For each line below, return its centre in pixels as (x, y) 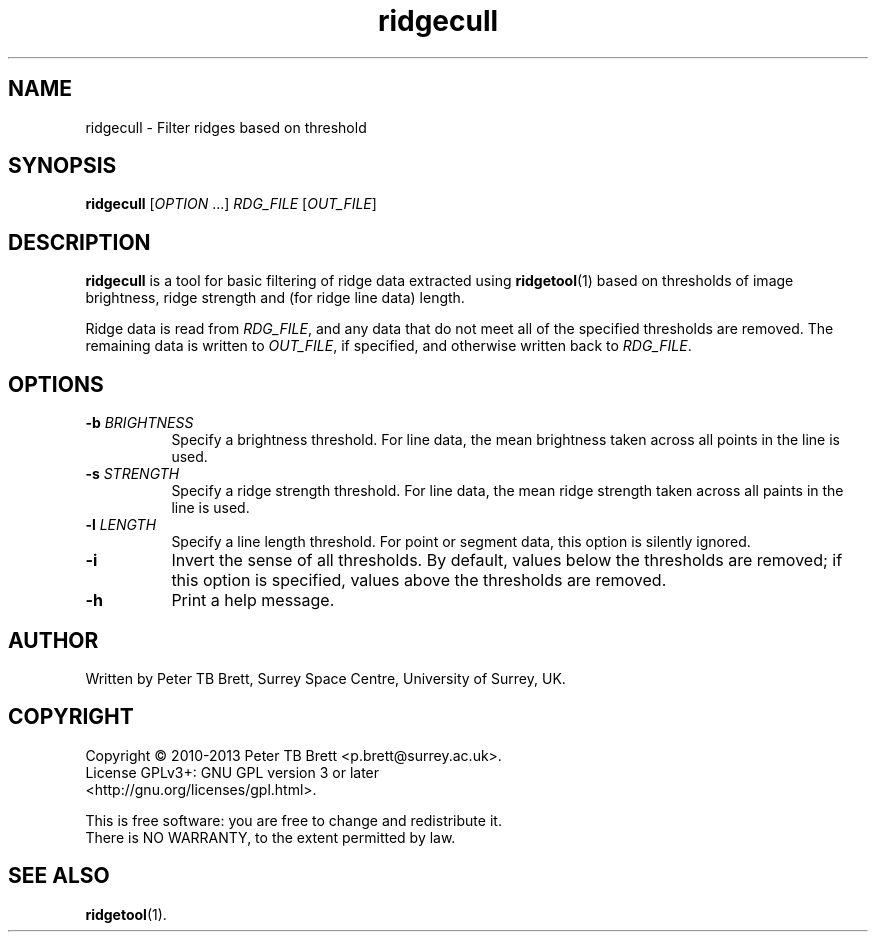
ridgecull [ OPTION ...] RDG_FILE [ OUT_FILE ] (231, 204)
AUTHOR (53, 640)
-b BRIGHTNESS (139, 423)
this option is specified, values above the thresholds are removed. (419, 580)
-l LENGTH (121, 525)
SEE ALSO (59, 876)
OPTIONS (56, 384)
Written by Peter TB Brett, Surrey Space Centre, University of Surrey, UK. (325, 678)
